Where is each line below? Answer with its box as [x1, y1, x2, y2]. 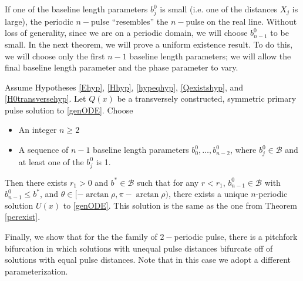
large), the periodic [5, 15, 73, 27]
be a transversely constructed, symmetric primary [117, 92, 297, 105]
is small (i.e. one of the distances [160, 3, 278, 15]
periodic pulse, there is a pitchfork [174, 230, 298, 242]
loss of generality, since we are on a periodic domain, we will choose [5, 26, 248, 39]
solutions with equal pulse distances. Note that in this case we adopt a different [5, 253, 291, 266]
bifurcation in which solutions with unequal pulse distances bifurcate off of [5, 242, 273, 254]
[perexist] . [5, 210, 41, 223]
